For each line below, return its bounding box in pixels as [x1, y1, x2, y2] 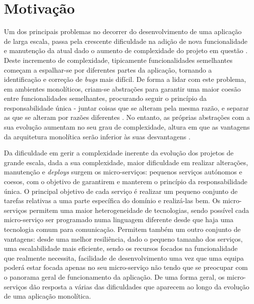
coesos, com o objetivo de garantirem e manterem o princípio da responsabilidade [4, 176, 248, 187]
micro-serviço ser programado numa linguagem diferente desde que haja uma [4, 214, 233, 225]
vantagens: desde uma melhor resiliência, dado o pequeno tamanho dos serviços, [4, 233, 243, 244]
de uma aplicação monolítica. [4, 291, 91, 301]
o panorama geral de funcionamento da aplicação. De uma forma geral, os [4, 271, 225, 282]
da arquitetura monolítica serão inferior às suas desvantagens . [4, 131, 190, 141]
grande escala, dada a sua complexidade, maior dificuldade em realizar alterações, [4, 157, 248, 167]
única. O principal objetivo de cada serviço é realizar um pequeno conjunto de [4, 186, 238, 196]
